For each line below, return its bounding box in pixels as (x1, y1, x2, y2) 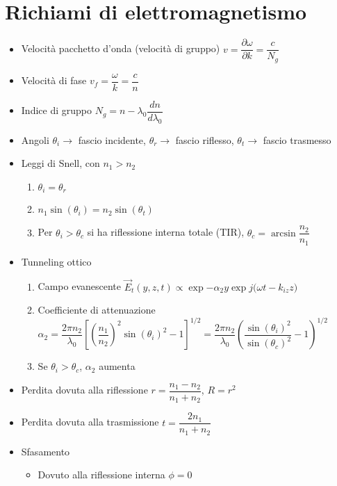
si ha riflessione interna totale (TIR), (87, 225, 245, 239)
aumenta (99, 359, 135, 373)
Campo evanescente (38, 279, 122, 293)
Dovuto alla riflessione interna (38, 467, 165, 482)
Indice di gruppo (21, 103, 92, 118)
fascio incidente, (78, 132, 146, 147)
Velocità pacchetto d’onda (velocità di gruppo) (21, 41, 220, 56)
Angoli (21, 132, 49, 147)
